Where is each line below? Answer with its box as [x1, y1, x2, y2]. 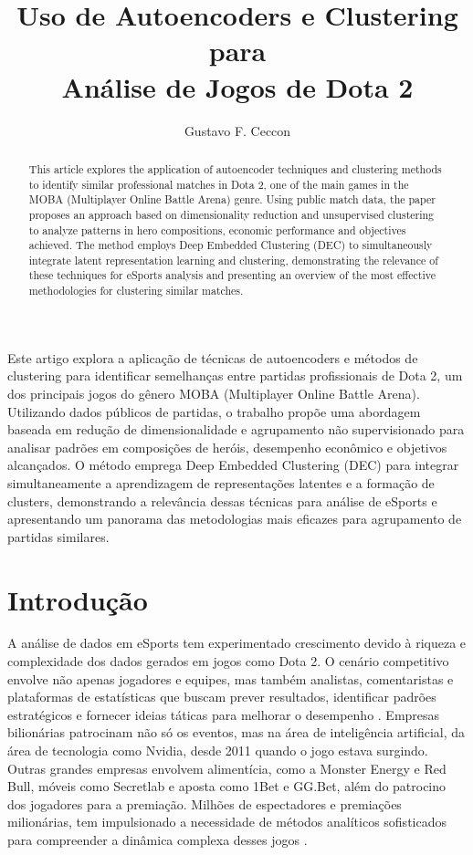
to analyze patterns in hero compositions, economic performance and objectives [28, 222, 406, 237]
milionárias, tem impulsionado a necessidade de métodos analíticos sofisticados [7, 812, 447, 831]
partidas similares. [7, 527, 110, 546]
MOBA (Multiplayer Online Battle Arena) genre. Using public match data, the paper [28, 192, 436, 207]
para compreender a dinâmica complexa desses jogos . [7, 829, 308, 849]
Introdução [7, 580, 148, 618]
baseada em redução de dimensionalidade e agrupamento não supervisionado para [7, 420, 465, 439]
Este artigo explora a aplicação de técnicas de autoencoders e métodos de [7, 348, 418, 367]
